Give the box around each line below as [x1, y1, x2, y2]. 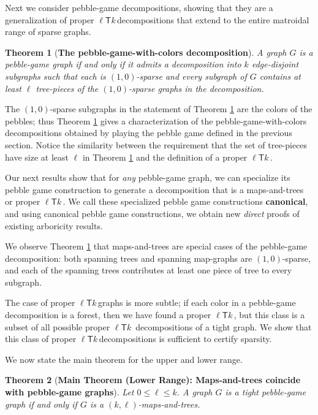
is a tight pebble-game [225, 386, 306, 398]
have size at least [5, 150, 69, 163]
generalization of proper [5, 13, 94, 26]
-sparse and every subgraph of [136, 69, 247, 82]
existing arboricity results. [5, 219, 103, 232]
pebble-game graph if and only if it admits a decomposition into [5, 58, 241, 70]
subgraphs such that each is [5, 69, 106, 82]
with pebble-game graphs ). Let [5, 386, 134, 398]
